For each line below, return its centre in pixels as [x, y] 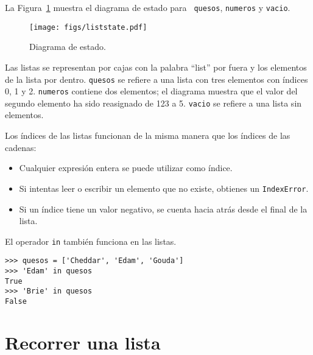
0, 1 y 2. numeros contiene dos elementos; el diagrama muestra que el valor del [151, 91]
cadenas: [21, 147]
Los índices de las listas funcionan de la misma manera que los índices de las [148, 135]
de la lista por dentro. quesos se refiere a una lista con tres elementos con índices [156, 79]
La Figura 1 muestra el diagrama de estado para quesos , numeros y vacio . [148, 7]
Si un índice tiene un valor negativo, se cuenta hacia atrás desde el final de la [163, 209]
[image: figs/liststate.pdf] [88, 27]
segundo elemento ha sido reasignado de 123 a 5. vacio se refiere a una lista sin [153, 103]
